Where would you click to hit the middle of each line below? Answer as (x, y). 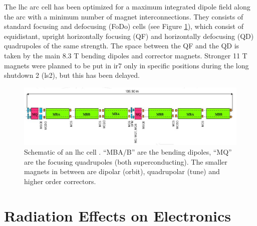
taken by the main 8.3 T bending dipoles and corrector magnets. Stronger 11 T (126, 55)
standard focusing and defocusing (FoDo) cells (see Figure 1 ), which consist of (124, 26)
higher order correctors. (60, 181)
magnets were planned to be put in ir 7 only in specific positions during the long (126, 65)
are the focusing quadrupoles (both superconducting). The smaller (126, 161)
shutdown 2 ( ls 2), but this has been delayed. (72, 75)
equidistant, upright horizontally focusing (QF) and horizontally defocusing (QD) (129, 36)
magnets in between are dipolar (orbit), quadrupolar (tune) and (122, 171)
